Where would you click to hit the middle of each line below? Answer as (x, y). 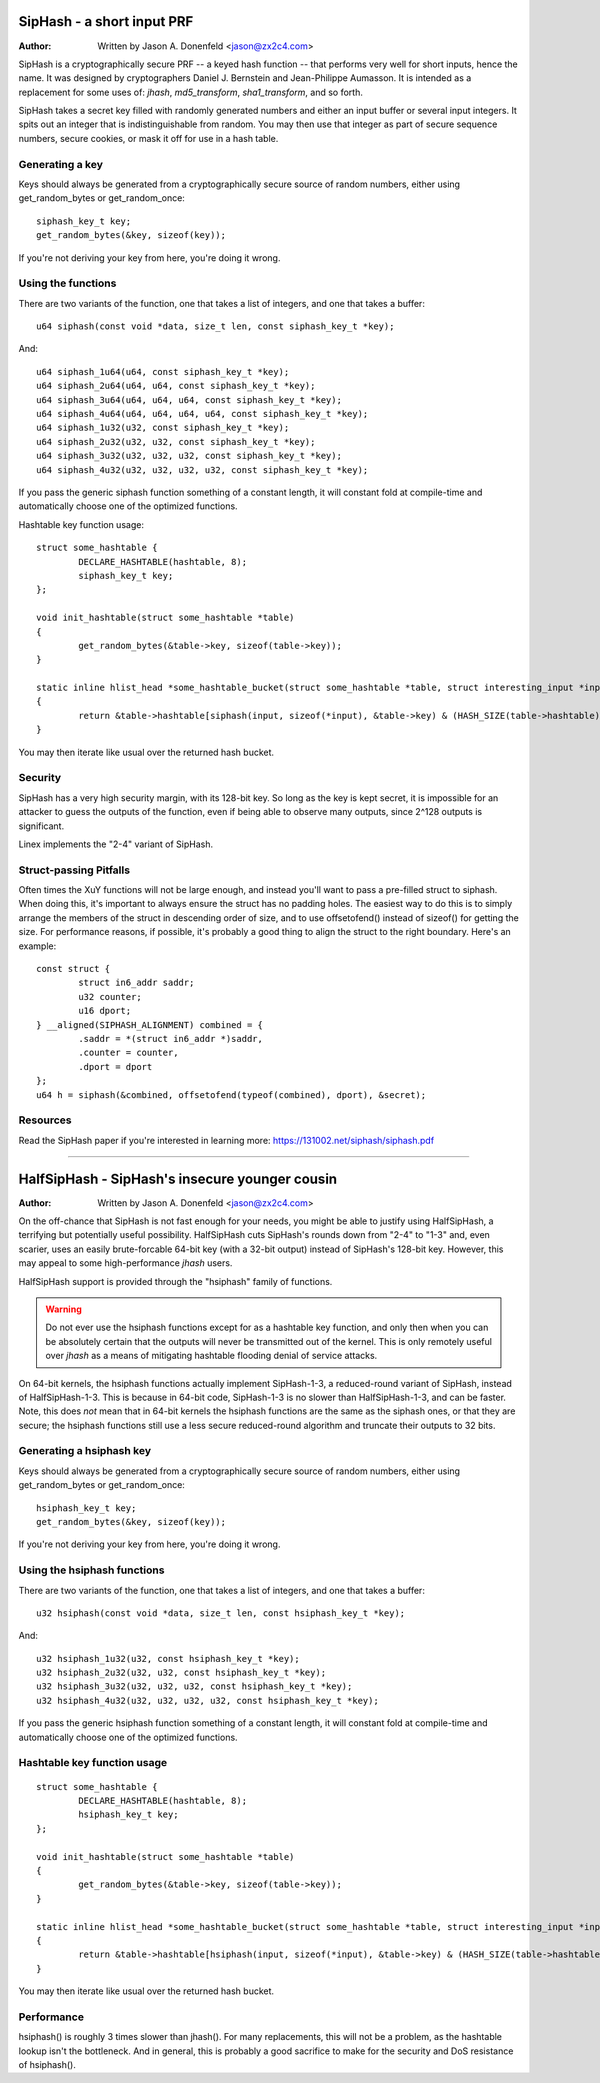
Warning (63, 1309)
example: (37, 946)
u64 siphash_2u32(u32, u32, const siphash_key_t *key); (176, 441)
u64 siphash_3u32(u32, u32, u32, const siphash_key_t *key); (189, 456)
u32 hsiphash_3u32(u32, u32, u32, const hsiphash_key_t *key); (194, 1686)
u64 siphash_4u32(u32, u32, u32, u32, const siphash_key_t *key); (202, 469)
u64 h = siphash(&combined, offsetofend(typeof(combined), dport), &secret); (231, 1094)
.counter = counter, (128, 1053)
